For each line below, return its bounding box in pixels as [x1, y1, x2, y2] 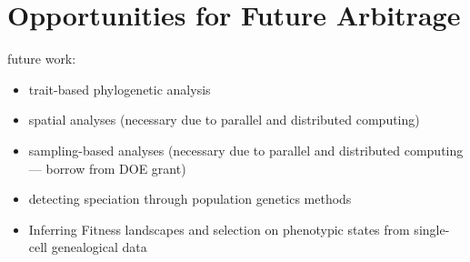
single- [414, 219, 450, 238]
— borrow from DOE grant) [28, 158, 186, 177]
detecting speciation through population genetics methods [28, 189, 352, 208]
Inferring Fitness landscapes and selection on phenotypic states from [28, 219, 410, 238]
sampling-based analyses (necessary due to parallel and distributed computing [28, 140, 464, 159]
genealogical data [51, 237, 147, 257]
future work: [7, 49, 76, 68]
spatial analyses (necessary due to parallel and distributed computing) [28, 110, 420, 129]
